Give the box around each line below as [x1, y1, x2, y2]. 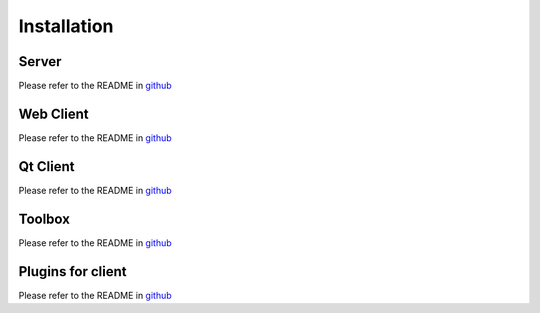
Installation [18, 15, 114, 37]
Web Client [18, 105, 89, 122]
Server [18, 53, 62, 70]
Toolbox [18, 210, 70, 227]
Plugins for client [18, 263, 127, 280]
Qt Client [18, 158, 75, 175]
